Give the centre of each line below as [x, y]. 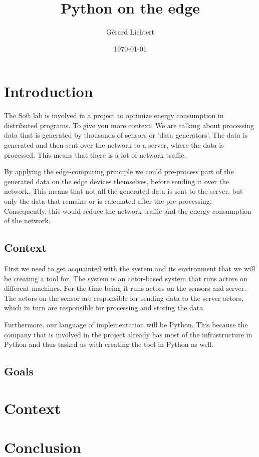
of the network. [27, 220]
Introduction [49, 91]
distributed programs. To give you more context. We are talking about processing [129, 125]
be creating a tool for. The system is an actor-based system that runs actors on [126, 278]
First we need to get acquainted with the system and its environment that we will [130, 268]
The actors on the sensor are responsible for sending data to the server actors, [124, 298]
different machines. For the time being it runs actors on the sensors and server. [125, 288]
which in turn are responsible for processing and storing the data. [105, 308]
